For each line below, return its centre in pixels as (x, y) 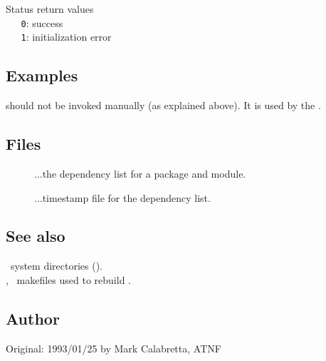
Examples (42, 75)
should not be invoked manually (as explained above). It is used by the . (163, 105)
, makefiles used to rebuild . (68, 279)
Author (33, 318)
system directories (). (57, 266)
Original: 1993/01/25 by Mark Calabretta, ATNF (114, 348)
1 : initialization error (66, 37)
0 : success (42, 22)
